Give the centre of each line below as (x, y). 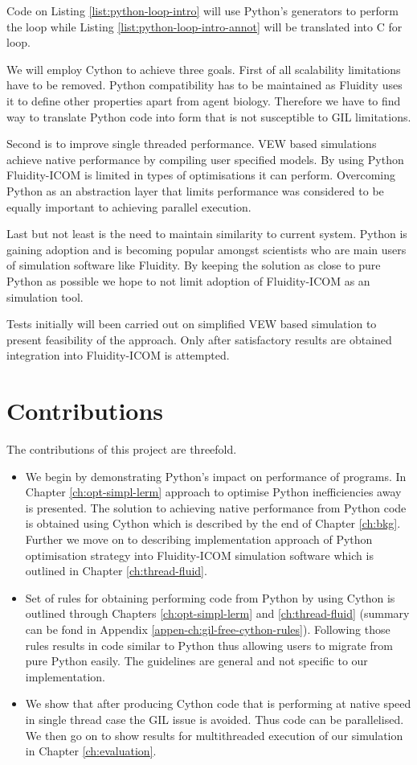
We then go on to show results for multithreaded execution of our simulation (214, 735)
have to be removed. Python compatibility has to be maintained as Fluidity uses (204, 85)
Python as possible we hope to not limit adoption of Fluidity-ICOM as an (188, 280)
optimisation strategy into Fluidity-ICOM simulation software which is (199, 555)
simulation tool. (45, 296)
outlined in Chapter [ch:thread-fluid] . (116, 571)
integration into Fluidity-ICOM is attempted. (118, 355)
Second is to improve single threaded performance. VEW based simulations (192, 144)
